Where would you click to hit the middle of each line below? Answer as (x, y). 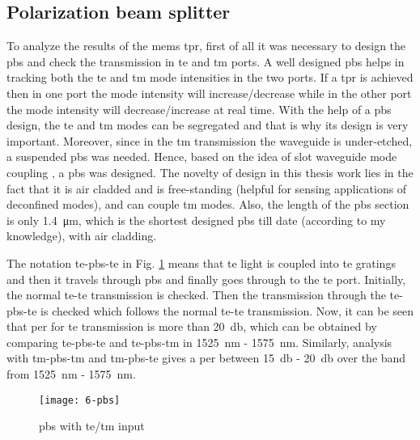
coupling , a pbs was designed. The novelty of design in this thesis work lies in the (210, 172)
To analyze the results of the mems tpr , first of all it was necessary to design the (206, 46)
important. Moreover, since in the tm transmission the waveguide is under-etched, (210, 140)
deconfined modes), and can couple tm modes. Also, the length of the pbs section (208, 204)
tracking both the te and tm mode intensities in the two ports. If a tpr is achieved (210, 77)
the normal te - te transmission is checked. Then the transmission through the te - (205, 295)
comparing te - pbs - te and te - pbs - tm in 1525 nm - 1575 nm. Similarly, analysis (199, 342)
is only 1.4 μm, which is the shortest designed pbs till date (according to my (196, 220)
